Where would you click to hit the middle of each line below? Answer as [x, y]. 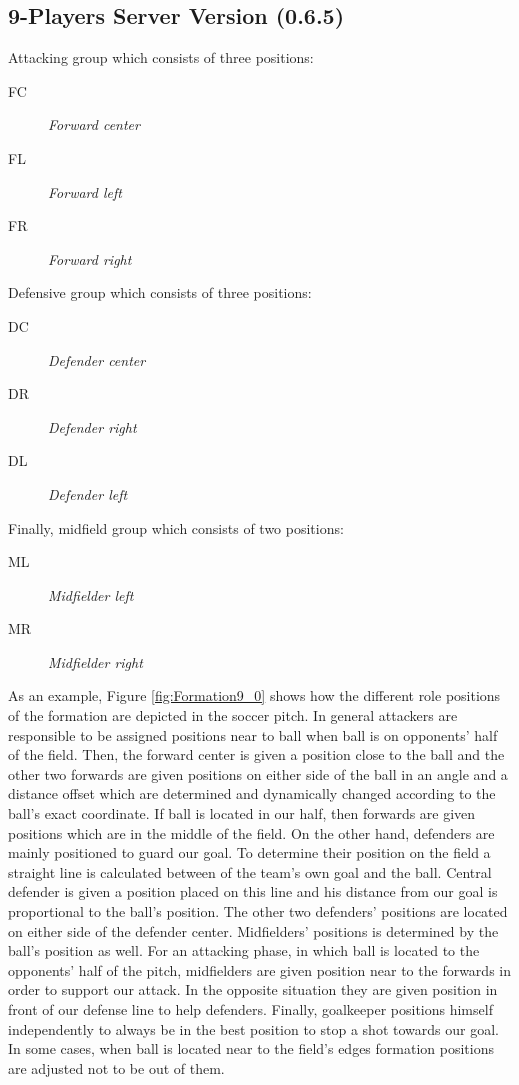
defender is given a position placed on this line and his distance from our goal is [253, 891]
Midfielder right [95, 661]
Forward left [85, 191]
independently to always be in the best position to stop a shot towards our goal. [253, 1028]
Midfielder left [91, 594]
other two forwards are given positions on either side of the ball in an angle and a [258, 773]
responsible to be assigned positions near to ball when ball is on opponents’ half [253, 734]
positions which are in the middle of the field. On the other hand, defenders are [251, 832]
